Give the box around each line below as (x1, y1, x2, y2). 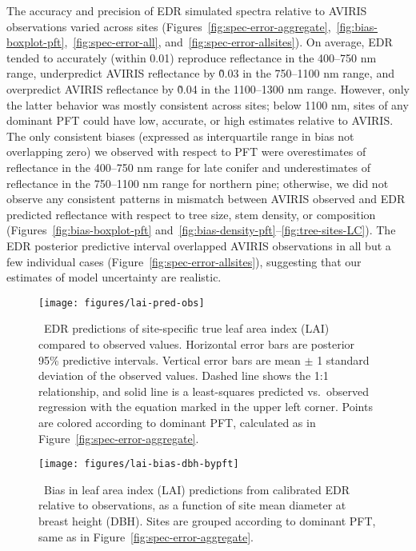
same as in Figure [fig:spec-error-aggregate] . (38, 528, 254, 545)
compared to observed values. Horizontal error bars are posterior (38, 335, 355, 352)
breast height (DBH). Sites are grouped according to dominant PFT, (38, 512, 376, 529)
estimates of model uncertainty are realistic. (6, 269, 222, 285)
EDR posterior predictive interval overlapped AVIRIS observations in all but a (6, 237, 391, 254)
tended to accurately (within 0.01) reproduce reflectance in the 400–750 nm (6, 49, 377, 66)
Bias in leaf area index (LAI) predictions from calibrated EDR (43, 481, 350, 497)
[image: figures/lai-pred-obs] (38, 297, 205, 309)
